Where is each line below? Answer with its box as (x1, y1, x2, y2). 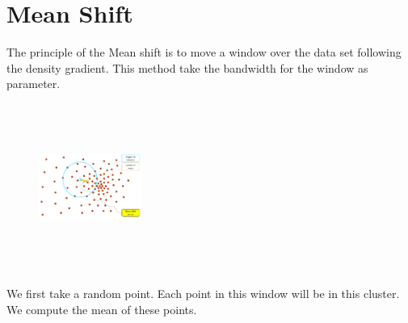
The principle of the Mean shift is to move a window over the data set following (6, 44, 402, 61)
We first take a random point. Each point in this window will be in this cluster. (6, 285, 400, 302)
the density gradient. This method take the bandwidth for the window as (6, 59, 368, 76)
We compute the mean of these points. (6, 300, 197, 317)
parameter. (6, 75, 61, 92)
